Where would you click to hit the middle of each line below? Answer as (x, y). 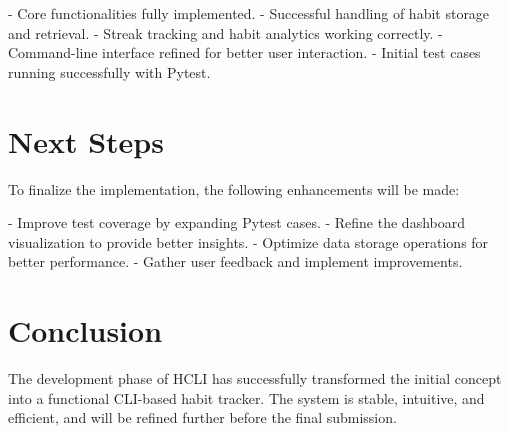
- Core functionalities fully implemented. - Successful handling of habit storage (249, 13)
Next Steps (86, 140)
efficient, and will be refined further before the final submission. (202, 417)
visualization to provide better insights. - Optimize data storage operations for (248, 241)
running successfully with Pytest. (109, 71)
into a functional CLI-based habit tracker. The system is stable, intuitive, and (246, 397)
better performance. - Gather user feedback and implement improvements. (235, 261)
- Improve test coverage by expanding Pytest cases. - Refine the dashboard (237, 222)
